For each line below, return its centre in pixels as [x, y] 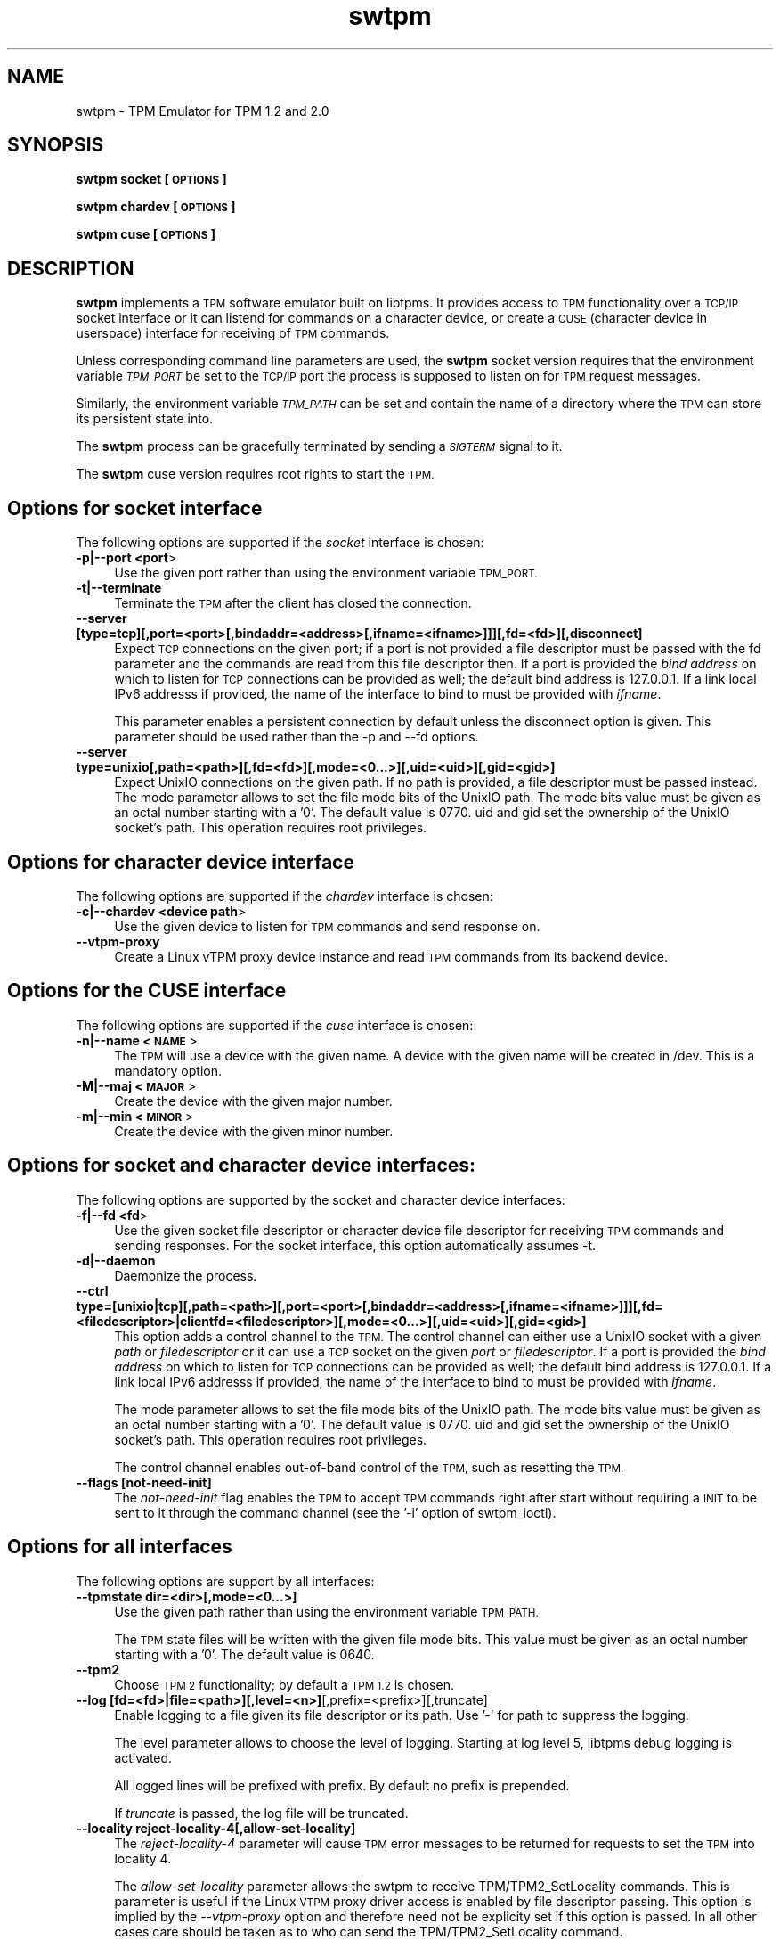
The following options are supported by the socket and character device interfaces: [321, 1199]
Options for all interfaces [120, 1547]
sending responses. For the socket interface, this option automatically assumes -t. [355, 1245]
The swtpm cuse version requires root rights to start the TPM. [255, 474]
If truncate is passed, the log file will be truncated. [261, 1813]
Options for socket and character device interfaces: [242, 1166]
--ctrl [92, 1290]
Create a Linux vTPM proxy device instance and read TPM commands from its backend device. [391, 956]
